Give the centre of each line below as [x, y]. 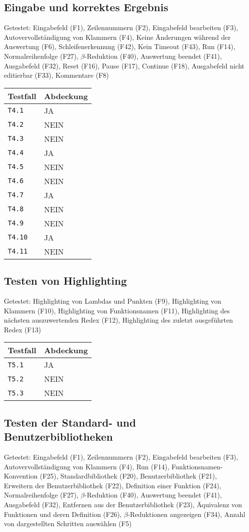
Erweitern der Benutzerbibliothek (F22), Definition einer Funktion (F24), [113, 485]
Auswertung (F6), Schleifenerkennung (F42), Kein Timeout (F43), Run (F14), [120, 46]
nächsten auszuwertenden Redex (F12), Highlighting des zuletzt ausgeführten [118, 320]
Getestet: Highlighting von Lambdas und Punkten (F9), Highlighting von [113, 300]
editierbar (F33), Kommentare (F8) [56, 75]
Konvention [21, 476]
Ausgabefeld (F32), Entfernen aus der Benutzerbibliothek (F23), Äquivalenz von [123, 504]
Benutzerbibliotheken [58, 437]
